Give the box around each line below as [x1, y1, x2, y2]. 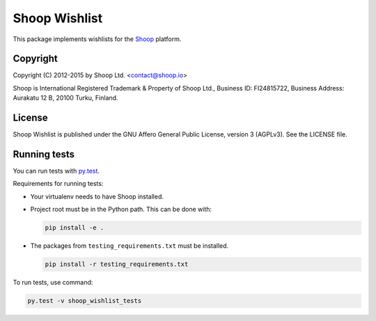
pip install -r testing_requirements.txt [45, 260, 189, 268]
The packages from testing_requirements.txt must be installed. [30, 242, 229, 250]
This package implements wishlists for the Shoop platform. [13, 35, 182, 43]
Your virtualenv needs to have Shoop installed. [30, 192, 164, 201]
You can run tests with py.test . [13, 167, 100, 175]
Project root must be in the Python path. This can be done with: [30, 205, 212, 214]
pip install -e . [45, 224, 104, 232]
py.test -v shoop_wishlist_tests [27, 297, 142, 305]
